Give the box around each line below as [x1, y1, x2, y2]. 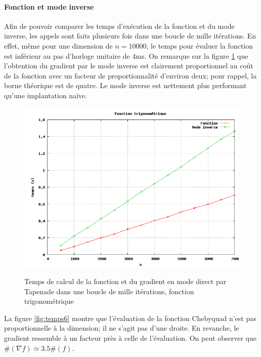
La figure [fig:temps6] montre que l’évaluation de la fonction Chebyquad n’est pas [4, 312, 256, 323]
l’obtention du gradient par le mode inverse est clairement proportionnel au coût [4, 60, 253, 71]
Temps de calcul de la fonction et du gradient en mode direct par [24, 276, 227, 287]
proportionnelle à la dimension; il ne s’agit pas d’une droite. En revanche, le [4, 323, 239, 333]
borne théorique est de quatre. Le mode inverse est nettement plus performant [4, 80, 247, 91]
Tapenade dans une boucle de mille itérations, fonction [24, 286, 194, 296]
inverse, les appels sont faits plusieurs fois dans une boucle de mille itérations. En [4, 30, 256, 41]
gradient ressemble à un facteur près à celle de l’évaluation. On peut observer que [4, 333, 257, 343]
